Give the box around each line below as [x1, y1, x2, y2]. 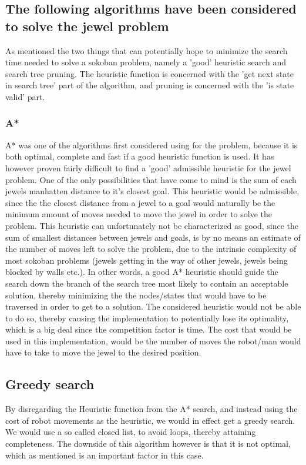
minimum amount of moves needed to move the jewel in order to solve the [5, 208, 272, 220]
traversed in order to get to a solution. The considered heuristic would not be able [5, 300, 301, 313]
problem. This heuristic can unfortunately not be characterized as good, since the [5, 219, 299, 231]
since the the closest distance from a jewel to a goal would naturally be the [5, 196, 275, 208]
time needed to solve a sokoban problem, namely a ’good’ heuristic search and [5, 56, 286, 68]
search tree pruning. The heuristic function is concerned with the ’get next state [5, 67, 294, 79]
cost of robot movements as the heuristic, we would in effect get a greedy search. [5, 414, 295, 426]
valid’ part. [5, 90, 45, 102]
